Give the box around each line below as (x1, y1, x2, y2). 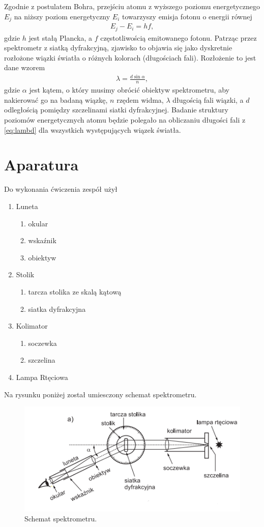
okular (28, 218, 48, 228)
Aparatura (4, 154, 79, 175)
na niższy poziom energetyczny (14, 11, 110, 21)
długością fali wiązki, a (172, 94, 244, 105)
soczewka (28, 337, 57, 348)
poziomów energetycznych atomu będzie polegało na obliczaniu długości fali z (4, 114, 246, 125)
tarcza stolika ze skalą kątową (28, 286, 122, 297)
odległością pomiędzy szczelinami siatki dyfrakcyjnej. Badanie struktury (4, 104, 228, 115)
